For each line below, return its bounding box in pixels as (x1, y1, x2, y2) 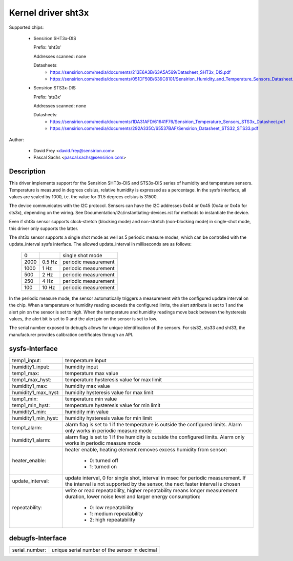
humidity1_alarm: (12, 436, 51, 443)
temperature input (65, 357, 107, 364)
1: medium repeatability (89, 510, 143, 517)
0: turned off (89, 457, 119, 464)
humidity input (65, 363, 98, 370)
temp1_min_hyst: (12, 402, 50, 409)
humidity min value (65, 408, 109, 415)
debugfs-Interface (9, 534, 67, 542)
